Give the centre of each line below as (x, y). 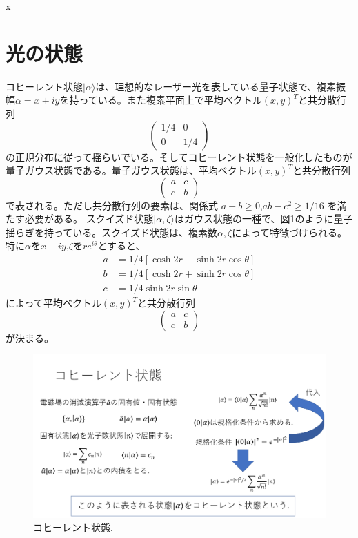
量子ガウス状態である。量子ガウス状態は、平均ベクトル (131, 170)
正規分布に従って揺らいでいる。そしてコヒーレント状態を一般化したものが (183, 156)
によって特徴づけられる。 (290, 232)
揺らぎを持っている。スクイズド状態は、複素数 (111, 232)
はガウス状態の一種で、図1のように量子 (263, 219)
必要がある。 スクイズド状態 (89, 219)
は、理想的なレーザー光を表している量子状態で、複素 (216, 86)
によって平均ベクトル (53, 303)
